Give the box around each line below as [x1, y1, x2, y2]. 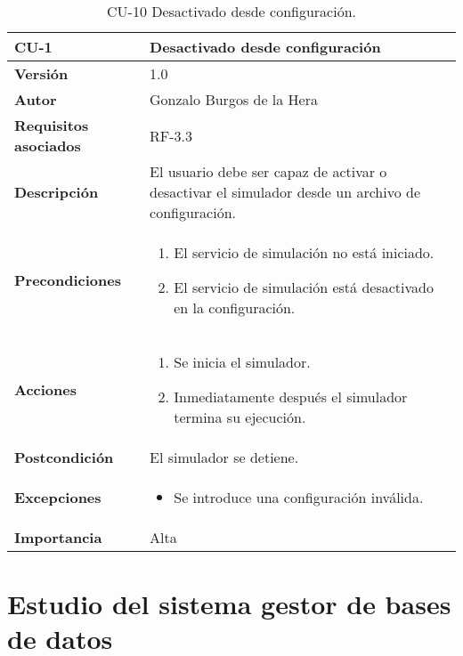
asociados [14, 135, 81, 156]
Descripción [14, 182, 99, 202]
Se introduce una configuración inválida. [174, 487, 424, 507]
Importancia [14, 527, 102, 547]
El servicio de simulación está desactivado [174, 277, 434, 297]
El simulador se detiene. [150, 447, 299, 467]
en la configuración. [174, 297, 296, 318]
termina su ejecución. [174, 407, 306, 427]
